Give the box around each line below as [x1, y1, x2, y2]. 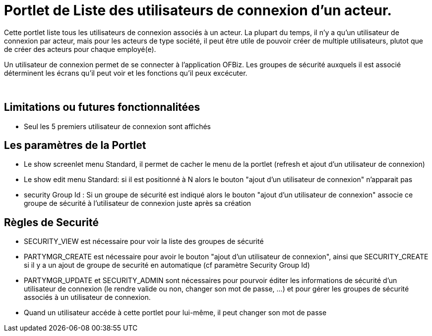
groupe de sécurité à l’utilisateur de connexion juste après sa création [24, 199, 251, 208]
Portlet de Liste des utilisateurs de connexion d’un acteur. [4, 2, 392, 19]
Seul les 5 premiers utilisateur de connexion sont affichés [24, 122, 211, 131]
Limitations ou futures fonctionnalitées [4, 101, 200, 114]
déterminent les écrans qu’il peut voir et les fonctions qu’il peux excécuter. [4, 68, 247, 77]
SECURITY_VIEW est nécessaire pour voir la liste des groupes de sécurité [24, 237, 264, 246]
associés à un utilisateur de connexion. [24, 293, 151, 302]
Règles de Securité [4, 216, 99, 229]
